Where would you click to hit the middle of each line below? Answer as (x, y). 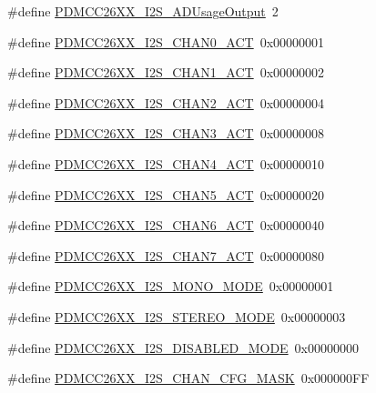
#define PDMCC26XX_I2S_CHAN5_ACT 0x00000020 (166, 194)
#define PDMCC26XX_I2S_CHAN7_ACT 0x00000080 (166, 255)
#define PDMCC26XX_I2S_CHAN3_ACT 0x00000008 (166, 133)
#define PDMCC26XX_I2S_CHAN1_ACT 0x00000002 (166, 72)
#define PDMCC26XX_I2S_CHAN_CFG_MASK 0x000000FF (188, 378)
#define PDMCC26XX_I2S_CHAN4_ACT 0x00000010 (166, 163)
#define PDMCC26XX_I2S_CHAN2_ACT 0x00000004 (166, 102)
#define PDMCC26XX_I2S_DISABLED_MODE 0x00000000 (183, 347)
